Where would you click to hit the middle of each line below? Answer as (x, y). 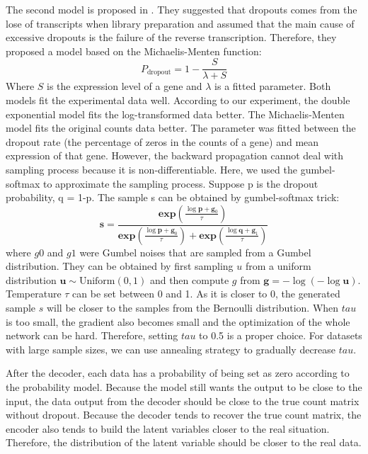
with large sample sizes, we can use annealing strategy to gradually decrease (171, 349)
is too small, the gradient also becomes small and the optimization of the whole (178, 321)
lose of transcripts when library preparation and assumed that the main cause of (180, 23)
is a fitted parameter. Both (273, 86)
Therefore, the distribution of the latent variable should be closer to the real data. (184, 442)
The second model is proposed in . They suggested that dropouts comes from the (182, 9)
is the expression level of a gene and (125, 86)
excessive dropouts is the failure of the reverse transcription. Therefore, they (171, 37)
